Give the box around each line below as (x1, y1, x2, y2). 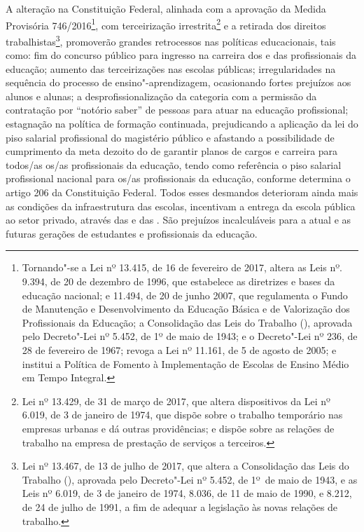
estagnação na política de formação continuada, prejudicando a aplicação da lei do (6, 116, 358, 131)
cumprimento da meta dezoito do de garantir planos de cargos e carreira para (6, 144, 338, 158)
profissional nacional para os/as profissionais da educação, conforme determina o (6, 171, 351, 186)
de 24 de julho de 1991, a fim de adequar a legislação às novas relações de (22, 499, 338, 514)
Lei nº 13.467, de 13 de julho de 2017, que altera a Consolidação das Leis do (22, 458, 349, 473)
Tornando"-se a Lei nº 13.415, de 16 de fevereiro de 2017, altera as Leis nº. (22, 260, 342, 275)
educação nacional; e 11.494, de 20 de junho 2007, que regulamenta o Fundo (22, 287, 348, 302)
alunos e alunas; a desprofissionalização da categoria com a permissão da (6, 88, 317, 103)
